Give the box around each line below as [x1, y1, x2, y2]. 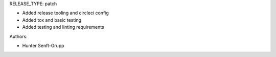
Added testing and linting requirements [22, 24, 104, 30]
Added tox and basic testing [22, 17, 82, 23]
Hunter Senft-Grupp [22, 42, 64, 48]
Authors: [9, 33, 28, 39]
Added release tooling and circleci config [22, 10, 109, 16]
